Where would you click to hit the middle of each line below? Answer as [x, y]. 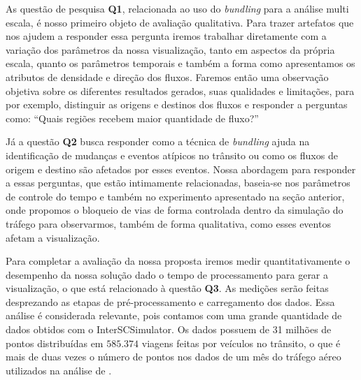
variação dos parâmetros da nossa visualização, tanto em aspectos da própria [170, 49]
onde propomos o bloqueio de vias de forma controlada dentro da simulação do [175, 210]
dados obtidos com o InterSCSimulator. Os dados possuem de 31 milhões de [169, 329]
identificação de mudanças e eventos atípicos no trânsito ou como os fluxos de [172, 155]
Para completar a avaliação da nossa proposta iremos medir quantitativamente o [178, 261]
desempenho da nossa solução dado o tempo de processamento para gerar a [167, 274]
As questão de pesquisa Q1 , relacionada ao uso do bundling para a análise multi [177, 8]
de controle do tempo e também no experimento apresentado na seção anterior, [175, 196]
